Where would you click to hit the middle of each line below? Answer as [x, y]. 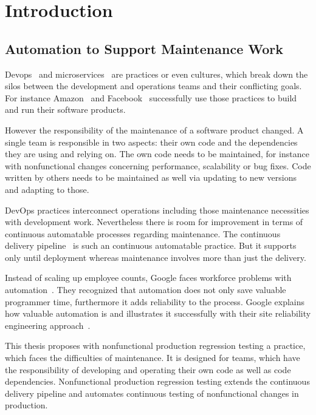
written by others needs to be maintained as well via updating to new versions [151, 177]
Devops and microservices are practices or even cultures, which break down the [156, 74]
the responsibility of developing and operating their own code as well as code [148, 369]
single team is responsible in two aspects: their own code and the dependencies [151, 142]
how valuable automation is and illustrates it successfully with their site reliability [158, 313]
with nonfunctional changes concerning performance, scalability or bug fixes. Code [158, 165]
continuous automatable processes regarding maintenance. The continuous [143, 233]
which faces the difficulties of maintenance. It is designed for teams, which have [153, 358]
